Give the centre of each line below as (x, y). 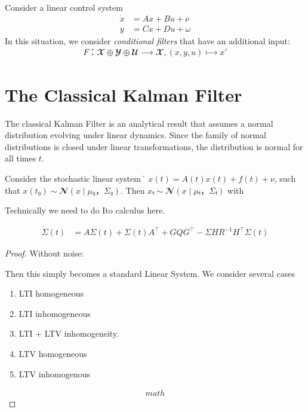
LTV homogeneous (53, 353)
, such (285, 178)
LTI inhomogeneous (55, 313)
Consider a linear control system (64, 7)
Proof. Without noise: (44, 253)
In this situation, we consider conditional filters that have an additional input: (147, 40)
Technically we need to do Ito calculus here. (85, 210)
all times (21, 158)
